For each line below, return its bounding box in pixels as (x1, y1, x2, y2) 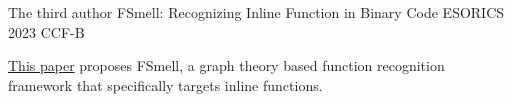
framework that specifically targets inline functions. (8, 74, 323, 95)
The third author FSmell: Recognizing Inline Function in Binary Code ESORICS (8, 2, 505, 22)
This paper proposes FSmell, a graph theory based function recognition (8, 55, 445, 76)
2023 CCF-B (8, 21, 85, 42)
